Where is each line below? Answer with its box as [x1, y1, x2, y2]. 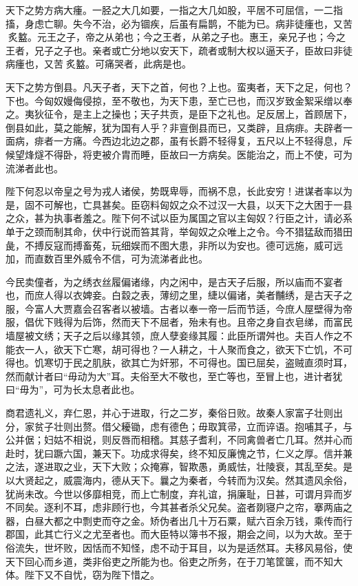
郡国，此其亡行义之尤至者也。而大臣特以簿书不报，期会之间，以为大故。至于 [6, 527, 352, 541]
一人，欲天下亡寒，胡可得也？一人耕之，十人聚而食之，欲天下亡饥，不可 [24, 342, 352, 356]
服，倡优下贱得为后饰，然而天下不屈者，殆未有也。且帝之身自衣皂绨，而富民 [6, 315, 352, 329]
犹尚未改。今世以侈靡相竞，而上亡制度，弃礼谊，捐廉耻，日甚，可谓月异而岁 [6, 486, 352, 501]
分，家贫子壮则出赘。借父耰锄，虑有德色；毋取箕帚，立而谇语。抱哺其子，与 [6, 419, 352, 433]
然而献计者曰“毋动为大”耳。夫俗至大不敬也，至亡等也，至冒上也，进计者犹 [6, 368, 343, 383]
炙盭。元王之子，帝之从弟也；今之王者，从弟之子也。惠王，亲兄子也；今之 [8, 30, 346, 44]
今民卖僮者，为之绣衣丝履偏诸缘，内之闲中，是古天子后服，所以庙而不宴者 [6, 274, 343, 289]
